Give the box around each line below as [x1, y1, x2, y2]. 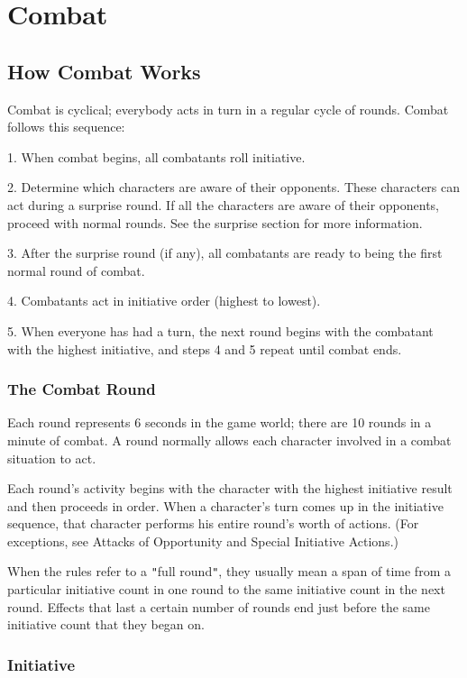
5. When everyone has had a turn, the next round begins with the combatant [7, 321, 434, 340]
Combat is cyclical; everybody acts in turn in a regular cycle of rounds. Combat [7, 99, 449, 118]
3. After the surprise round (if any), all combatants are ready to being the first [7, 243, 443, 262]
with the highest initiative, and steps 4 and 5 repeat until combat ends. [7, 339, 402, 358]
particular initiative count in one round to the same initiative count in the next [7, 580, 445, 599]
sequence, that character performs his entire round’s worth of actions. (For [7, 514, 419, 533]
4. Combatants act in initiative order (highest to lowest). [7, 291, 321, 310]
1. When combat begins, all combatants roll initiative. [7, 147, 306, 166]
